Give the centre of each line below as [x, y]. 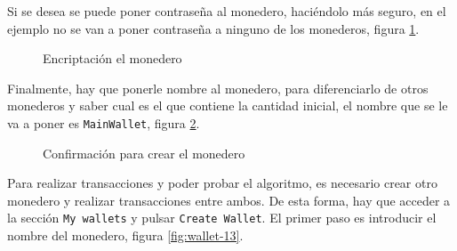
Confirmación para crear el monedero [144, 153]
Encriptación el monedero [112, 58]
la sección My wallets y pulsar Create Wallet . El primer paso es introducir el [222, 218]
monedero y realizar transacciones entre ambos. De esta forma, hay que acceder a [229, 200]
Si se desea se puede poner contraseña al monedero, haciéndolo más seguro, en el [227, 11]
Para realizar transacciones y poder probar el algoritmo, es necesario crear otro [222, 183]
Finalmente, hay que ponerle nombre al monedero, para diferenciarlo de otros [218, 88]
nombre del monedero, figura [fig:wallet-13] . [125, 235]
